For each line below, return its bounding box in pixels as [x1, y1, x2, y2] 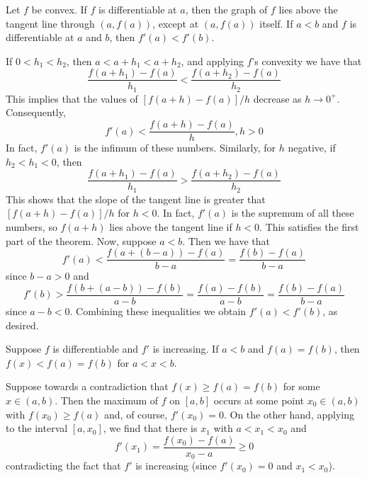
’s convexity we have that [252, 53, 362, 68]
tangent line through [6, 16, 95, 30]
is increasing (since [135, 458, 217, 473]
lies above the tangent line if [109, 220, 232, 234]
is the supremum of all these [231, 205, 354, 220]
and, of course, [104, 406, 168, 421]
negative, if [288, 140, 336, 155]
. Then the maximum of [55, 392, 159, 407]
